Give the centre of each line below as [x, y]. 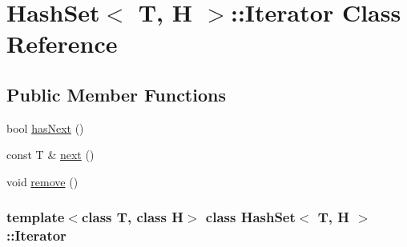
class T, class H [132, 217]
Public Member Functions [116, 94]
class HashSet [250, 217]
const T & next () [50, 155]
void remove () [42, 181]
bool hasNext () [45, 127]
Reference [62, 44]
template [36, 217]
